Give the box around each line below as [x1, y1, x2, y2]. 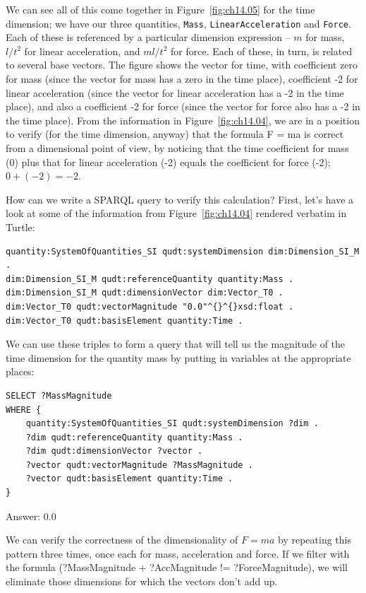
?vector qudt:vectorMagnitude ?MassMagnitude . [25, 459, 253, 470]
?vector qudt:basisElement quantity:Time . [25, 474, 233, 484]
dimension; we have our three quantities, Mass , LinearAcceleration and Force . [6, 16, 351, 30]
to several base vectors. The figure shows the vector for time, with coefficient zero [6, 57, 358, 72]
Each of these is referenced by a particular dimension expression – [6, 30, 291, 45]
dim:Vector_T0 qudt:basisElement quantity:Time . [6, 315, 243, 326]
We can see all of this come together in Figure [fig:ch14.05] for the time [6, 2, 315, 16]
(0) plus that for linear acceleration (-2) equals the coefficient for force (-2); [6, 154, 331, 169]
